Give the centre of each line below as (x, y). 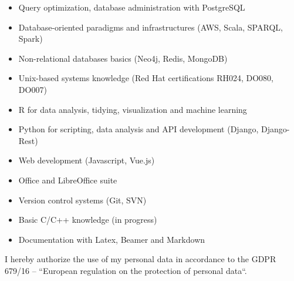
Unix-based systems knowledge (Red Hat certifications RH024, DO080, (146, 78)
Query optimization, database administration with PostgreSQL (132, 7)
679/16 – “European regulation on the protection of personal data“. (126, 270)
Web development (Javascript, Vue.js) (87, 160)
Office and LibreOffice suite (68, 180)
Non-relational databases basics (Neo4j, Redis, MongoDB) (123, 58)
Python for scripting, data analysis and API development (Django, (138, 129)
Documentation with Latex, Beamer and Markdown (112, 239)
